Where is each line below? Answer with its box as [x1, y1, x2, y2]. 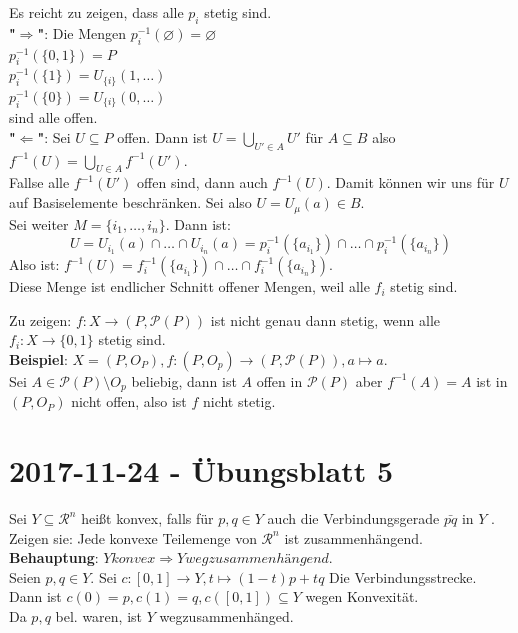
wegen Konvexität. [305, 586, 419, 607]
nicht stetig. [202, 391, 276, 412]
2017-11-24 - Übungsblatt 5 [9, 450, 394, 491]
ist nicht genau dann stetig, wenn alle [210, 309, 441, 330]
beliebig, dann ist [131, 370, 237, 391]
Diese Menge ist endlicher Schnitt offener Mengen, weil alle [9, 276, 370, 297]
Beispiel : [9, 348, 68, 369]
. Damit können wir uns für [326, 172, 495, 193]
